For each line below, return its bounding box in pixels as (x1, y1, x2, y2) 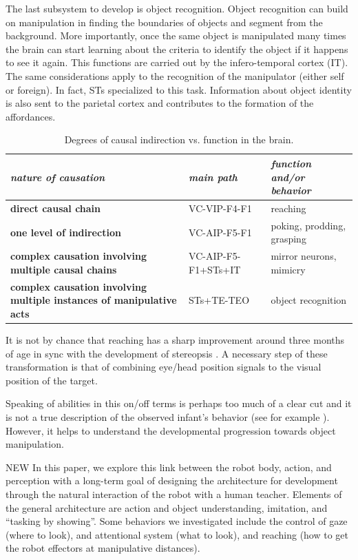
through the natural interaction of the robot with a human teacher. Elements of (6, 486, 342, 501)
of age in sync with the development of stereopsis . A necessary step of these (6, 346, 328, 360)
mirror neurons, (271, 249, 337, 263)
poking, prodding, (271, 218, 346, 232)
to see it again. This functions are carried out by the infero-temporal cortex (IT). (6, 55, 348, 70)
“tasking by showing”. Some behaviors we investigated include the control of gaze (6, 514, 348, 528)
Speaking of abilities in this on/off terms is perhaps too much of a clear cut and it (6, 396, 352, 411)
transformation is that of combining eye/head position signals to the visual (6, 360, 322, 374)
